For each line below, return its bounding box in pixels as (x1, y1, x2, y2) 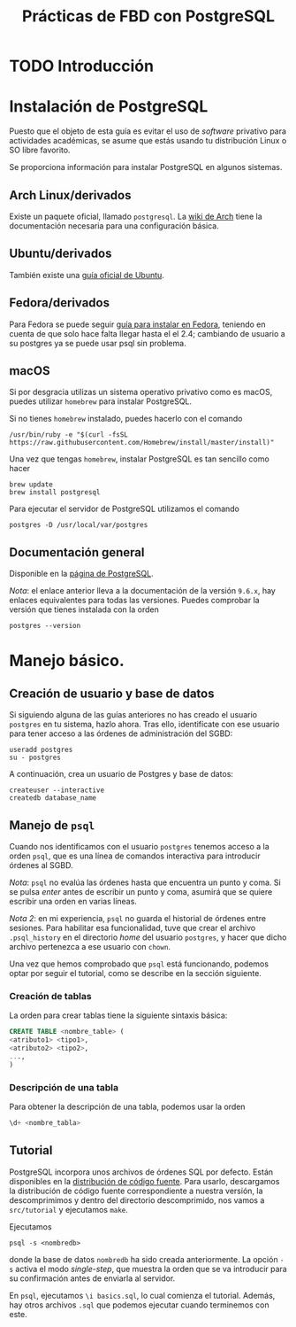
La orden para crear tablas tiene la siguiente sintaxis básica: (9, 1010, 228, 1020)
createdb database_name (9, 794, 97, 803)
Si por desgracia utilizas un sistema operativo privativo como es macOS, (9, 387, 273, 398)
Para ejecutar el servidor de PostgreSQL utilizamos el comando (9, 503, 240, 515)
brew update (9, 480, 53, 489)
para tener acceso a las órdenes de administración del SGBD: (9, 728, 233, 739)
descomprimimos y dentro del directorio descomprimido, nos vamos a (9, 1194, 265, 1206)
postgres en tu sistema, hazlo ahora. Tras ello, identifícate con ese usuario (9, 719, 280, 730)
